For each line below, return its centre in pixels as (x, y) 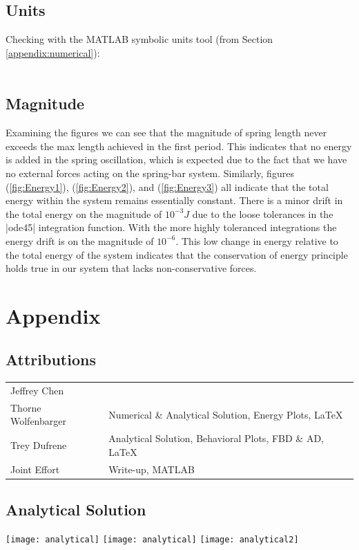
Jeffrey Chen (37, 391)
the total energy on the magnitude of (84, 213)
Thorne (26, 407)
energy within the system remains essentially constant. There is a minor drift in (174, 200)
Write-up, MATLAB (152, 469)
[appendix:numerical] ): (53, 52)
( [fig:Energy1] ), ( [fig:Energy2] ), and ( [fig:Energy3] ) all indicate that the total (167, 186)
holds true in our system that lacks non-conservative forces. (131, 268)
